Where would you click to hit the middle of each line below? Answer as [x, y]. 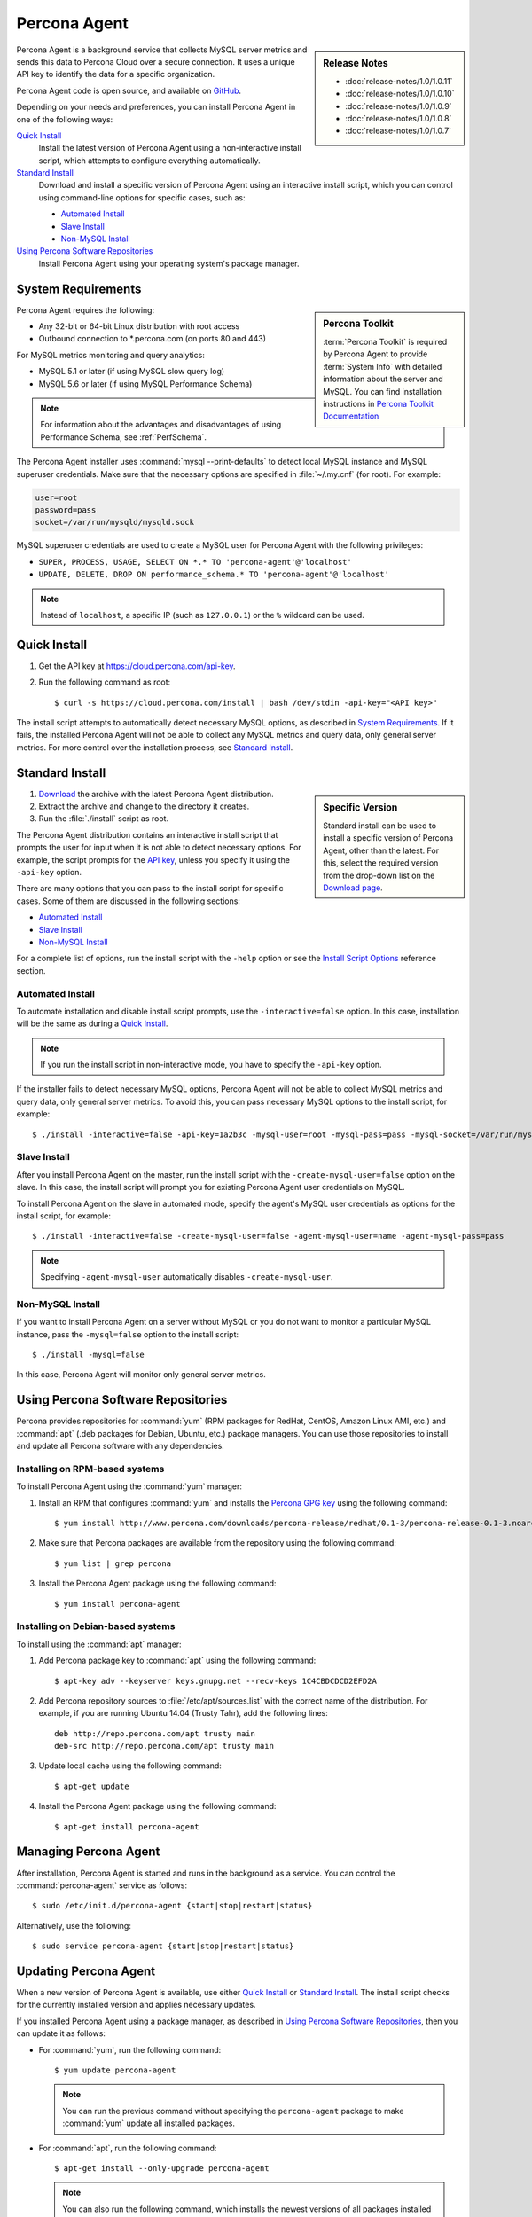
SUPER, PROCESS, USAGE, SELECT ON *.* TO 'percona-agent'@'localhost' [195, 562]
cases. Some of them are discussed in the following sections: [129, 901]
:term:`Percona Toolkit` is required [385, 341]
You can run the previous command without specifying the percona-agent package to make [233, 2111]
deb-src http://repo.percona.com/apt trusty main [164, 1746]
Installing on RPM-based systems [90, 1469]
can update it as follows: [61, 2033]
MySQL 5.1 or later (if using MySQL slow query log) [132, 372]
